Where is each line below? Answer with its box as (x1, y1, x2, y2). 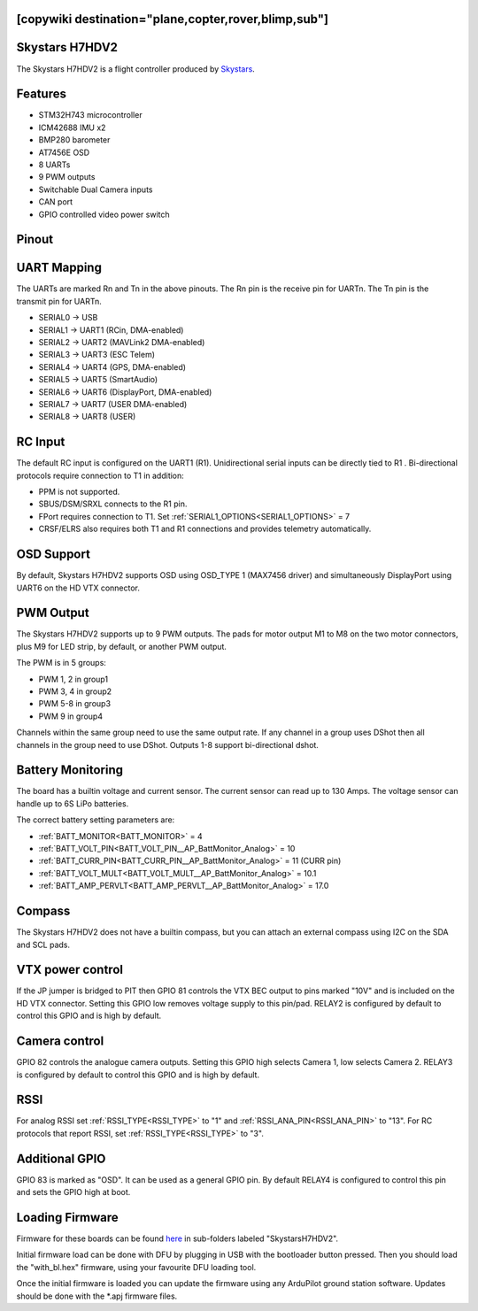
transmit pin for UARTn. (16, 296, 102, 306)
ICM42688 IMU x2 (38, 122, 106, 133)
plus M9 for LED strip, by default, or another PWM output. (16, 641, 227, 652)
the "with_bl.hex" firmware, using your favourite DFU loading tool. (16, 1261, 257, 1272)
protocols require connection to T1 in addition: (16, 470, 185, 481)
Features (16, 87, 66, 102)
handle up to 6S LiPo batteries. (16, 798, 129, 809)
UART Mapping (16, 260, 102, 275)
